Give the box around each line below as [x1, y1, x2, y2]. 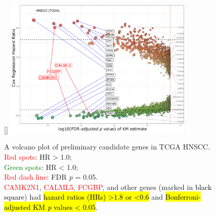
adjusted [4, 201, 31, 212]
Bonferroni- [165, 191, 201, 202]
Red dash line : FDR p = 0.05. [4, 171, 98, 182]
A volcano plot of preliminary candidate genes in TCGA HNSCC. [4, 141, 210, 152]
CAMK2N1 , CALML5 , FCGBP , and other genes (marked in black [4, 181, 212, 192]
